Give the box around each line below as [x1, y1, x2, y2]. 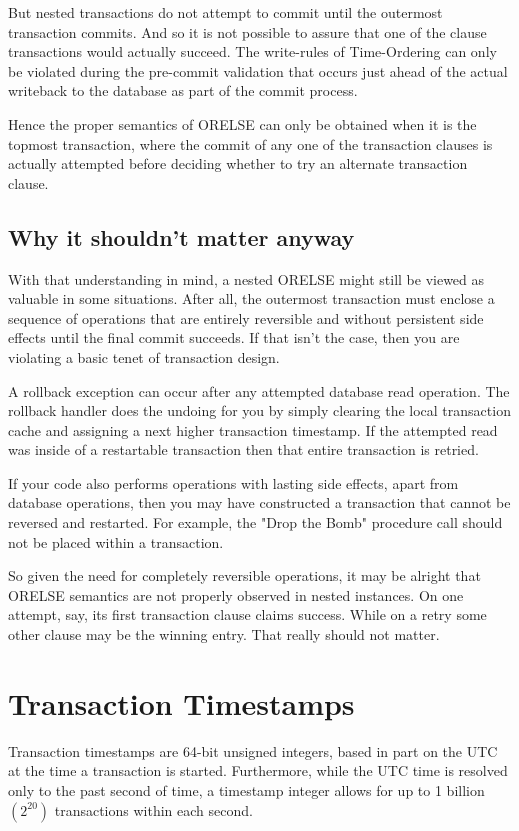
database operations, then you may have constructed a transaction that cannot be [8, 492, 511, 513]
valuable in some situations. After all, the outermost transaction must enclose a [8, 288, 495, 309]
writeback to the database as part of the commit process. [8, 80, 358, 101]
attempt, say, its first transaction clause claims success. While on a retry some [8, 604, 487, 625]
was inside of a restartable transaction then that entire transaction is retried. [8, 439, 479, 460]
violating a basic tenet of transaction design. [8, 346, 280, 367]
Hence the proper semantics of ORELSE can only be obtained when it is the [8, 113, 477, 134]
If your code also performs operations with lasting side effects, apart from [8, 472, 459, 493]
